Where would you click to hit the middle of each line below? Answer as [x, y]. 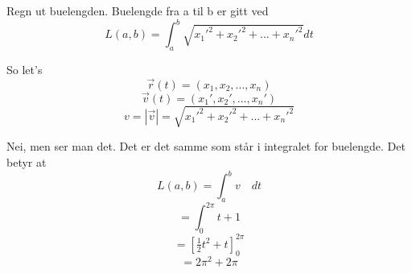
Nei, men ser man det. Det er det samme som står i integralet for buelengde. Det [206, 146]
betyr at [27, 162]
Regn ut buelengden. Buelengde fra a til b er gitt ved [138, 10]
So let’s [25, 69]
